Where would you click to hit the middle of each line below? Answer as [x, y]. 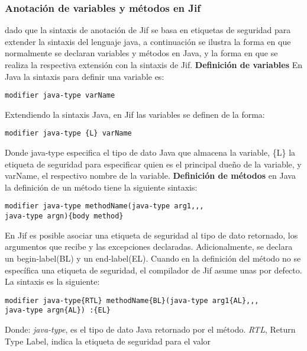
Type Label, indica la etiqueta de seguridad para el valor [108, 341]
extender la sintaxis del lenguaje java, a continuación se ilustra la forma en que [148, 41]
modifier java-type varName [60, 96]
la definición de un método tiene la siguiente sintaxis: [101, 187]
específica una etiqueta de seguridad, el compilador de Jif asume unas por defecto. [153, 270]
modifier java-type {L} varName [68, 133]
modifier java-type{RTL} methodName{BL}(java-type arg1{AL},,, [132, 300]
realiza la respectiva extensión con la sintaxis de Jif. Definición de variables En [154, 65]
